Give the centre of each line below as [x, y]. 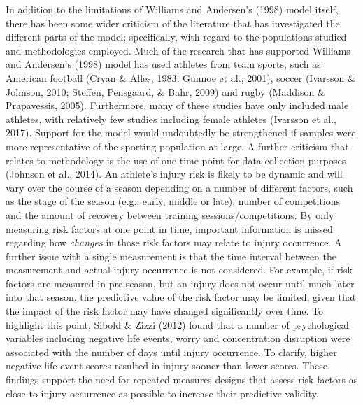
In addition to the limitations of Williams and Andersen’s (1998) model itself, [172, 9]
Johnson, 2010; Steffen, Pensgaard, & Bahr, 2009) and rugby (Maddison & [165, 91]
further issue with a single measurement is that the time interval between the [171, 256]
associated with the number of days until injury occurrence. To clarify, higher [171, 351]
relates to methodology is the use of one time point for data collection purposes [176, 160]
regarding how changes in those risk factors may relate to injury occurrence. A [174, 242]
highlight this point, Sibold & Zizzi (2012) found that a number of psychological [177, 324]
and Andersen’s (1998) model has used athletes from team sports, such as [163, 64]
